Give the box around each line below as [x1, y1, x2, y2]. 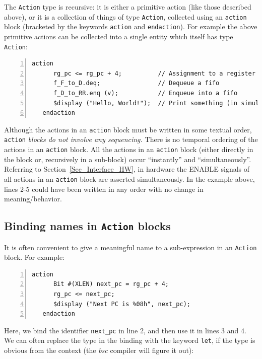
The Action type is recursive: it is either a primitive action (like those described [4, 2, 251, 12]
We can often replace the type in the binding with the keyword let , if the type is [4, 335, 255, 345]
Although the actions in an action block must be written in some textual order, [4, 124, 252, 134]
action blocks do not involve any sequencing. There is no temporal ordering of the [4, 134, 258, 145]
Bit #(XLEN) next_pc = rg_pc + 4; [53, 280, 169, 288]
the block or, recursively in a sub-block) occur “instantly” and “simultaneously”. [4, 154, 251, 164]
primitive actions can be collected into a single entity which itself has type [4, 31, 233, 41]
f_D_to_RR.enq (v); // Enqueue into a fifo [53, 90, 238, 97]
